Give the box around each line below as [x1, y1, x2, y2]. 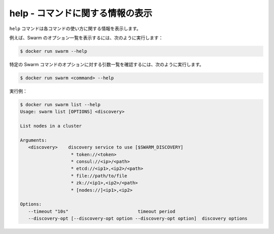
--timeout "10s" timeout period [28, 209, 176, 214]
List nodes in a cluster [20, 123, 82, 129]
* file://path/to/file [71, 173, 127, 179]
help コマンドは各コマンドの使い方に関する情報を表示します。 [9, 25, 142, 32]
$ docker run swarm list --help [20, 102, 101, 107]
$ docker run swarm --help [20, 48, 87, 54]
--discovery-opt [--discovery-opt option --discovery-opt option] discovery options [28, 216, 248, 221]
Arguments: [20, 137, 47, 143]
